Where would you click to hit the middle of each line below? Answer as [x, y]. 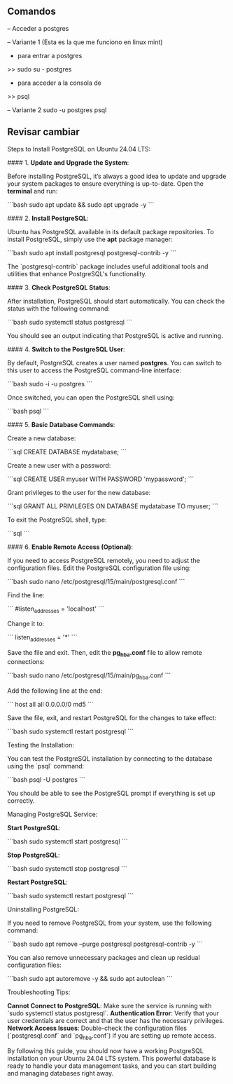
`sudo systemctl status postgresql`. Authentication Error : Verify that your [113, 1013]
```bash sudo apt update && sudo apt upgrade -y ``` [81, 204]
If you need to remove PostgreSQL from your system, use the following [110, 923]
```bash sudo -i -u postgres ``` [50, 384]
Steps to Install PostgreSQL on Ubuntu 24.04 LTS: [79, 149]
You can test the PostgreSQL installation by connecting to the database [110, 758]
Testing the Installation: [41, 745]
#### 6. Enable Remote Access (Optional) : [70, 547]
